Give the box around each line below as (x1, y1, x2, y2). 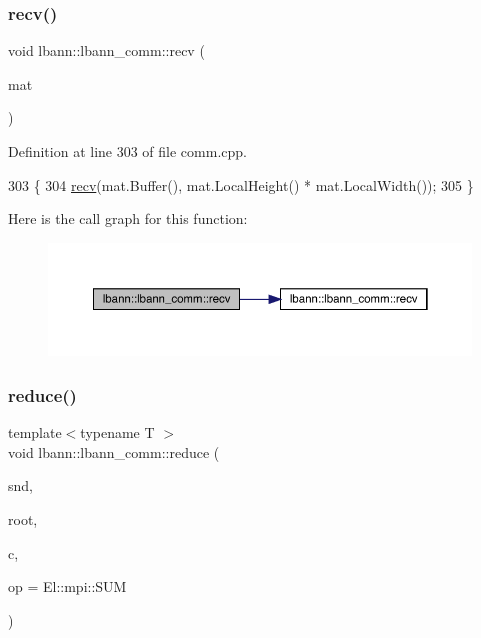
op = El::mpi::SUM (8, 576, 127, 597)
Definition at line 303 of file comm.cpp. (8, 141, 247, 161)
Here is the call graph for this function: (8, 208, 248, 229)
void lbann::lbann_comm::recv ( (8, 40, 205, 61)
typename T (80, 422, 155, 443)
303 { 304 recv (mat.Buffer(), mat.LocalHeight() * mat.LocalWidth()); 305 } (8, 174, 474, 195)
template (8, 422, 62, 443)
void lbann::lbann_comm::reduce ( (8, 441, 220, 462)
